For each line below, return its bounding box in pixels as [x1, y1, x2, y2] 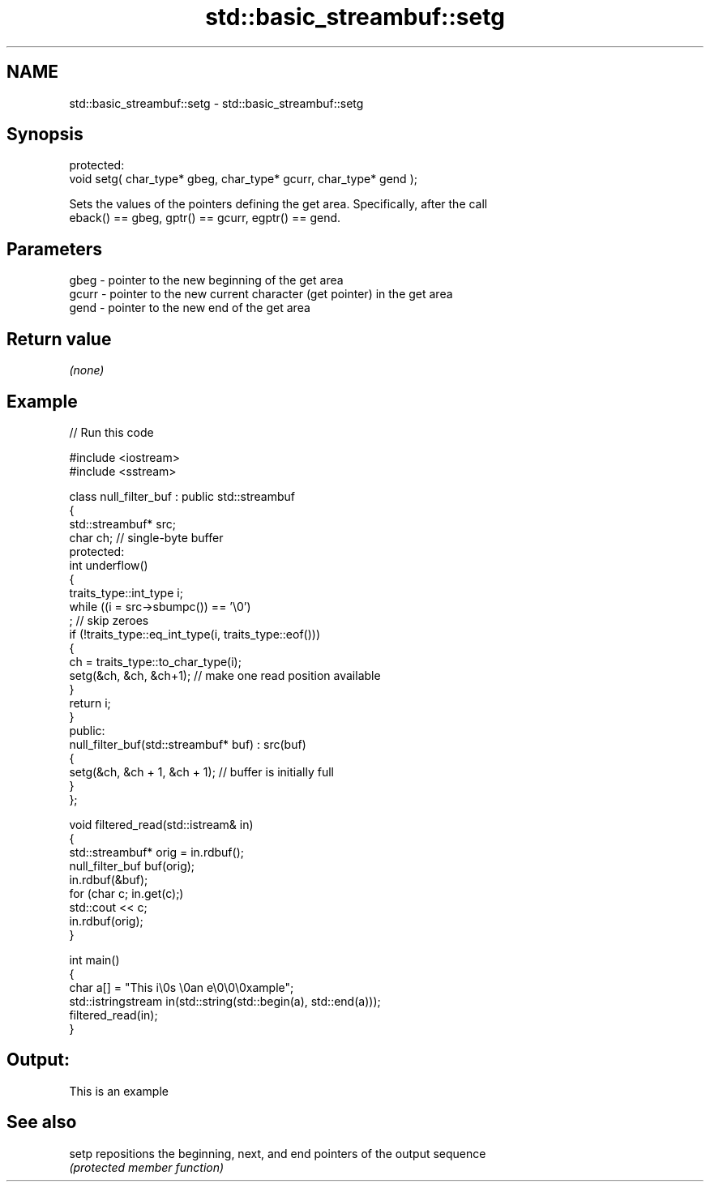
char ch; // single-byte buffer [69, 530, 224, 545]
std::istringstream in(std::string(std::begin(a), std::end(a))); [69, 994, 381, 1008]
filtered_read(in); [69, 1007, 158, 1022]
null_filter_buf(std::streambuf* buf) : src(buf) [69, 737, 306, 751]
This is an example [69, 1083, 169, 1098]
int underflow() [69, 558, 148, 572]
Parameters [6, 238, 102, 259]
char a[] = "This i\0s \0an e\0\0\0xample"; [69, 980, 294, 994]
